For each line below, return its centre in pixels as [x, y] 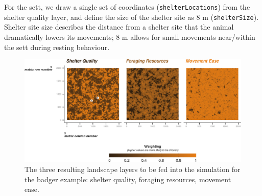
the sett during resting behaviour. [57, 47]
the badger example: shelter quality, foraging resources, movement [128, 179]
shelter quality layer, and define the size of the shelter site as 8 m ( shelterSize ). [132, 17]
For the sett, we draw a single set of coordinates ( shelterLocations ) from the [127, 7]
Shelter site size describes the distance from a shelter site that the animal [119, 27]
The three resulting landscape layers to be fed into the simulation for [133, 169]
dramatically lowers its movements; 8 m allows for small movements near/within [130, 36]
